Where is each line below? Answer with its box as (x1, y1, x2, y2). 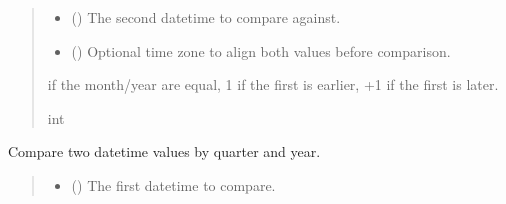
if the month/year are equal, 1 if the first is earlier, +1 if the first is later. (47, 74, 499, 95)
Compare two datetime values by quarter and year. (8, 141, 321, 162)
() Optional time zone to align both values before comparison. (71, 40, 451, 61)
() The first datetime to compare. (71, 174, 276, 195)
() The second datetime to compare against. (71, 7, 341, 27)
